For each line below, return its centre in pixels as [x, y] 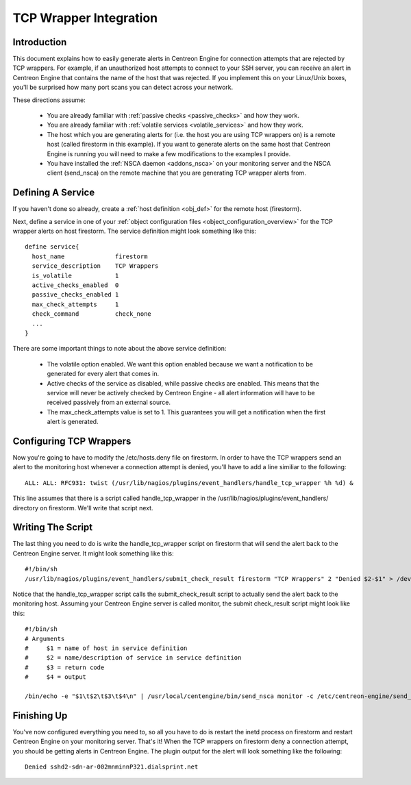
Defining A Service [54, 193]
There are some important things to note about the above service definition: [120, 349]
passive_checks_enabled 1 [75, 295]
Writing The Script [53, 527]
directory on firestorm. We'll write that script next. [83, 508]
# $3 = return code [65, 667]
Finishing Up [40, 715]
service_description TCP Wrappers [95, 266]
